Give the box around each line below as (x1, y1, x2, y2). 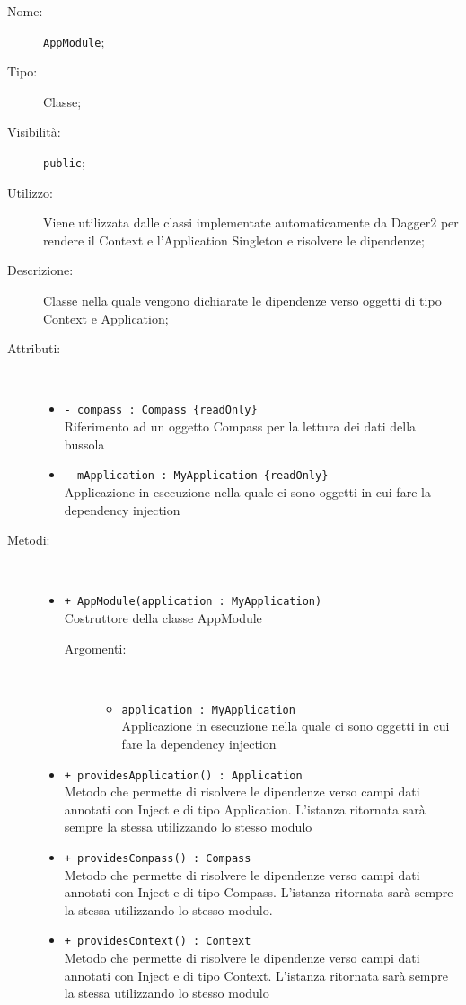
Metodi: (7, 530, 50, 549)
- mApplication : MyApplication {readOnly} (64, 469, 329, 483)
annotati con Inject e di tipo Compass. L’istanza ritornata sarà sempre (64, 883, 453, 902)
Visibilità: (7, 122, 61, 141)
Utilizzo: (7, 182, 53, 201)
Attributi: (7, 339, 61, 358)
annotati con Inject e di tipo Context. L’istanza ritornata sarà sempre (64, 965, 448, 984)
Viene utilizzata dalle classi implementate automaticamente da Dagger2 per (43, 213, 459, 232)
